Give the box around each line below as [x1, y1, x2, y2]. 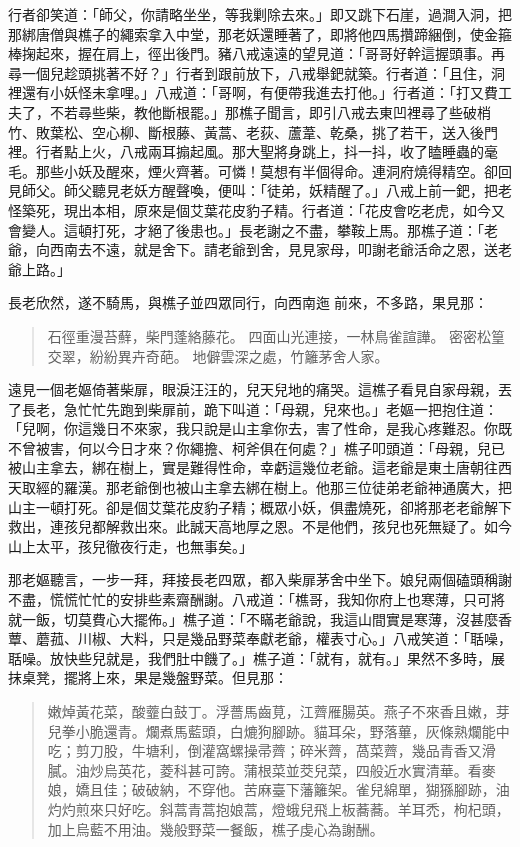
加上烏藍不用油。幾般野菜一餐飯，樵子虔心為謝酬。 [47, 818, 384, 839]
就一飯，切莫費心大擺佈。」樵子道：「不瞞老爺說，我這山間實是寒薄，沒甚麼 [8, 608, 498, 629]
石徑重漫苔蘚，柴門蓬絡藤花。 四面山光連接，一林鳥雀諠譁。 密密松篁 [47, 325, 506, 346]
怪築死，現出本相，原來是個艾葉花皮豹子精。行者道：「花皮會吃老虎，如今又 [8, 199, 505, 220]
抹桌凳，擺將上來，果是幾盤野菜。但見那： [8, 667, 288, 688]
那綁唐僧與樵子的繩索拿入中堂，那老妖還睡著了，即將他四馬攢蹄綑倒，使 [8, 23, 484, 44]
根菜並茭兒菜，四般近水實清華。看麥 [257, 759, 496, 780]
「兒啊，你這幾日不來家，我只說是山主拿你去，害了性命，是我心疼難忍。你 [8, 418, 498, 439]
